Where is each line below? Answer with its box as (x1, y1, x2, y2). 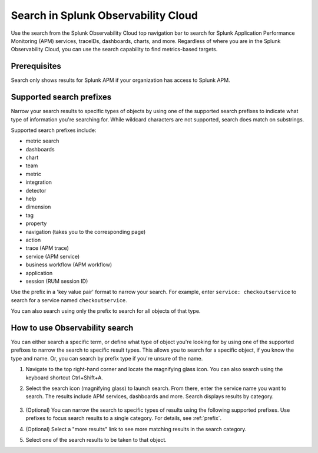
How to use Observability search (11, 323, 134, 333)
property (25, 220, 47, 227)
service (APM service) (25, 253, 80, 260)
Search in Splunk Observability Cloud (11, 9, 198, 22)
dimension (25, 203, 51, 210)
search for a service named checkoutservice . (11, 296, 127, 303)
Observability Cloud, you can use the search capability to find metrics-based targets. (11, 46, 218, 53)
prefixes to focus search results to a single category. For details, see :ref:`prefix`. (25, 415, 222, 422)
